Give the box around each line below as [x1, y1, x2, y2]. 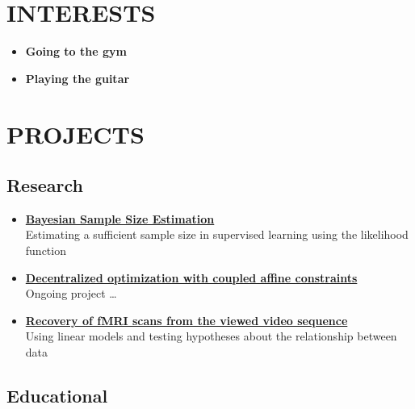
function [25, 242, 66, 259]
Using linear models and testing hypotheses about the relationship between [25, 328, 397, 344]
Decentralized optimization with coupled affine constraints [25, 269, 358, 286]
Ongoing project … [25, 285, 117, 302]
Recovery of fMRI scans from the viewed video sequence [25, 311, 348, 328]
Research [6, 173, 83, 198]
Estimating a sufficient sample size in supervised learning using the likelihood [25, 226, 409, 243]
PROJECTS [6, 117, 145, 150]
